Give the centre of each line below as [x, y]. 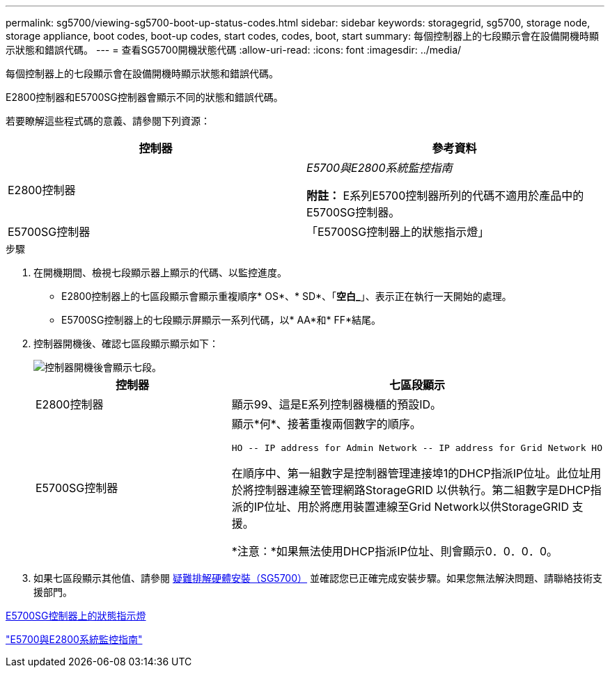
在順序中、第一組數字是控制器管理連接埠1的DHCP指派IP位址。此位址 [411, 473]
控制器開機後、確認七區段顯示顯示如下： [126, 343]
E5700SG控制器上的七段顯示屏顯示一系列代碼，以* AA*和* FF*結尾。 [221, 320]
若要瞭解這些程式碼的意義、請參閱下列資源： [108, 121]
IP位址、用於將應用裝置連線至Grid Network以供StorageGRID [412, 507]
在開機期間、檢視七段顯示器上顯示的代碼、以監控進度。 [160, 272]
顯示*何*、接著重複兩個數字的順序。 [326, 424]
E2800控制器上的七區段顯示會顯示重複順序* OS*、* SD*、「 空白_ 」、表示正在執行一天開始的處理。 [287, 296]
